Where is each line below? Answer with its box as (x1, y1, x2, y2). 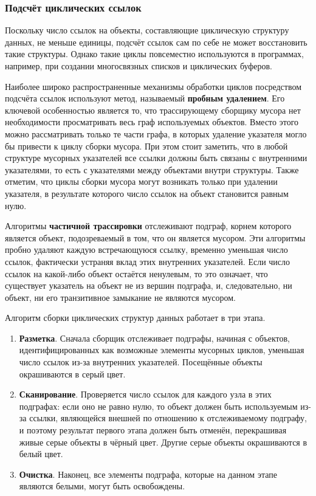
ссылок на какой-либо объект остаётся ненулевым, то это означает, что (5, 267, 268, 280)
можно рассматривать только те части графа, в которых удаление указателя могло (5, 127, 307, 140)
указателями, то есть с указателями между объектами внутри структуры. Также (5, 163, 299, 176)
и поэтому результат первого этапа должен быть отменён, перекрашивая (19, 424, 287, 436)
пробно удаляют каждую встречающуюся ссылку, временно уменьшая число (5, 243, 288, 256)
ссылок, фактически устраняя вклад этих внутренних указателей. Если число (5, 255, 290, 267)
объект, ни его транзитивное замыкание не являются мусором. (5, 291, 236, 303)
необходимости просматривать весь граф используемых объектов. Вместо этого (5, 115, 299, 128)
